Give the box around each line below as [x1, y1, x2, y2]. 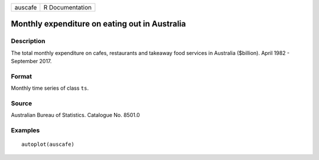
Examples [11, 126, 40, 135]
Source [11, 99, 32, 107]
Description [11, 37, 45, 45]
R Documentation [43, 4, 92, 11]
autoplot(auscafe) [21, 141, 75, 148]
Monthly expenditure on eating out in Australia [11, 19, 186, 29]
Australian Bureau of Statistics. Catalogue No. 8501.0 [11, 112, 140, 119]
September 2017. [11, 58, 52, 65]
